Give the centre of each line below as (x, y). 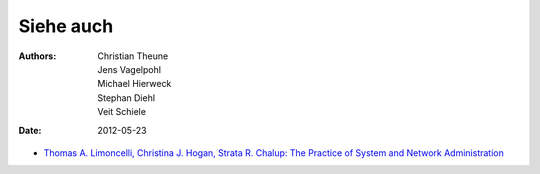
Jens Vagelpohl (129, 69)
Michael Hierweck (134, 84)
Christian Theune (133, 56)
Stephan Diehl (126, 97)
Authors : (37, 56)
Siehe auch (66, 26)
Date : (30, 130)
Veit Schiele (122, 112)
